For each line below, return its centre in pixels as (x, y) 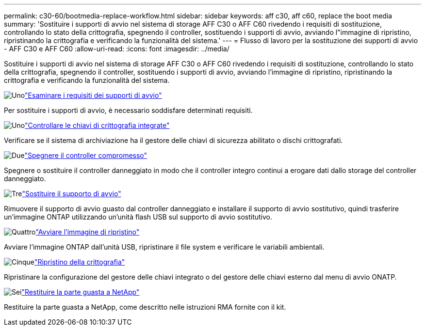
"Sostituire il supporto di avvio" (72, 194)
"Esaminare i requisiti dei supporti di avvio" (93, 95)
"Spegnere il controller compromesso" (86, 155)
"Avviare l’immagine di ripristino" (88, 232)
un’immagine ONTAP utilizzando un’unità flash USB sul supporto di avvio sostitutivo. (138, 217)
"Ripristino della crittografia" (80, 262)
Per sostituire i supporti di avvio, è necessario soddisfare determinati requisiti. (128, 110)
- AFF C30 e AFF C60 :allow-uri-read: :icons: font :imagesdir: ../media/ (117, 49)
